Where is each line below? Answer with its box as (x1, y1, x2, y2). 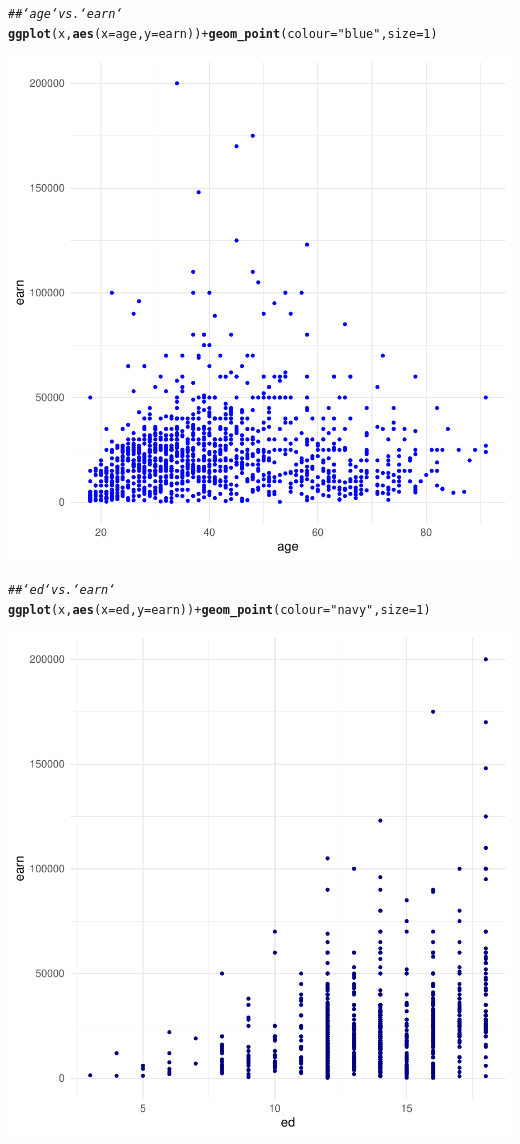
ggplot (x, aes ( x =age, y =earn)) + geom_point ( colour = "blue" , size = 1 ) (8, 26, 438, 41)
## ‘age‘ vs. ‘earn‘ (8, 7, 123, 21)
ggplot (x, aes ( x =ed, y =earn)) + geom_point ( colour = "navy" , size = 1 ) (8, 602, 431, 617)
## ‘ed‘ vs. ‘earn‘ (8, 582, 116, 597)
